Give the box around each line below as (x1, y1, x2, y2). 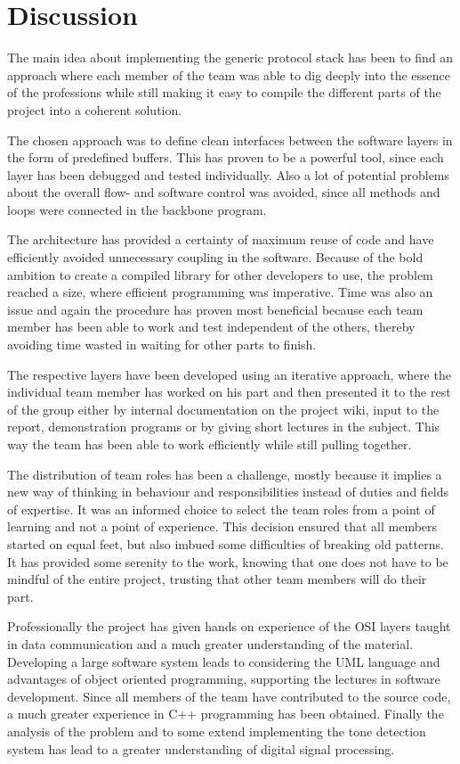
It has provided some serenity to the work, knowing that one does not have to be (7, 552, 448, 571)
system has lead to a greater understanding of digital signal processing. (7, 739, 395, 758)
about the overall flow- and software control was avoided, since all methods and (7, 183, 440, 201)
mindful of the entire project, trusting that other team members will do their (7, 570, 427, 588)
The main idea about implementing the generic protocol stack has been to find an (7, 48, 454, 67)
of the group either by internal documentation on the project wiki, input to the (7, 399, 440, 418)
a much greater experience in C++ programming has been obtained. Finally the (7, 704, 444, 723)
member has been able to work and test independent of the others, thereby (7, 317, 416, 336)
